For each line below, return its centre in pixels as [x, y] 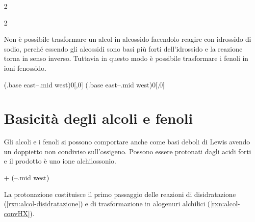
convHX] [17, 213]
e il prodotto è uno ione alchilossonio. [60, 161]
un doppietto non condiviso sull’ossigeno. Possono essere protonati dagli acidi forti [127, 151]
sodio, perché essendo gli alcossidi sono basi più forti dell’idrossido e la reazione [123, 48]
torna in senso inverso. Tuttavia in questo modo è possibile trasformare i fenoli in [126, 58]
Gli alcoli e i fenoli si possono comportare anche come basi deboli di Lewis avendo [127, 142]
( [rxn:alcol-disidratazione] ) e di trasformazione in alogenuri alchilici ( [107, 204]
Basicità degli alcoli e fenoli [99, 118]
